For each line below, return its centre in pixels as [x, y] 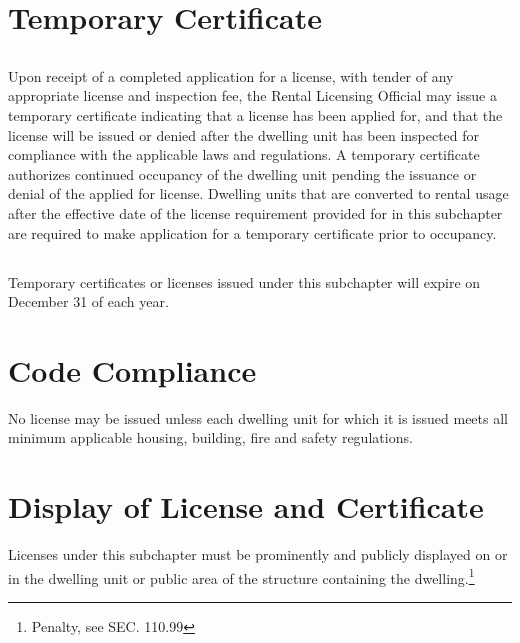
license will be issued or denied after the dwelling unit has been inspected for [244, 134]
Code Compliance [132, 369]
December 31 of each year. [88, 301]
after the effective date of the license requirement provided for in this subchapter [255, 212]
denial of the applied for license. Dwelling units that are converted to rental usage [258, 193]
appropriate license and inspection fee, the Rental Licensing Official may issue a [252, 95]
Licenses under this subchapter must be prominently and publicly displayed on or [258, 554]
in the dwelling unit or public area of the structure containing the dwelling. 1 [241, 576]
